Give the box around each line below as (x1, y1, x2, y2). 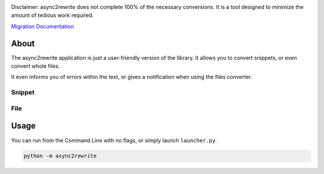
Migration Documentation (11, 23, 74, 30)
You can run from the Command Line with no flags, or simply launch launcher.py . (11, 136, 217, 144)
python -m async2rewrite (23, 152, 97, 160)
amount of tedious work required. (11, 12, 94, 19)
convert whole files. (11, 63, 60, 70)
